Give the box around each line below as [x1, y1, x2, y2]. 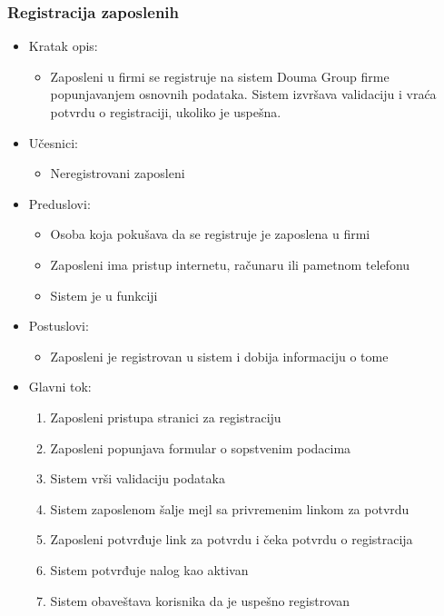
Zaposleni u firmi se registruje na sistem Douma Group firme [50, 66, 390, 85]
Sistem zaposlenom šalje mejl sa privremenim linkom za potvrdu [50, 499, 409, 518]
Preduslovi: [28, 194, 91, 213]
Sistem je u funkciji [50, 285, 158, 304]
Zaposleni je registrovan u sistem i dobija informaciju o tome [50, 346, 389, 365]
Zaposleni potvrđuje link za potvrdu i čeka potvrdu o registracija [50, 530, 413, 549]
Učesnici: [28, 133, 78, 152]
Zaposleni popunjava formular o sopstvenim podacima [50, 438, 351, 457]
